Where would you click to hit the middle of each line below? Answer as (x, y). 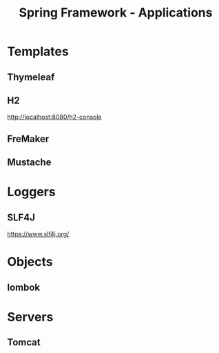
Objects (30, 262)
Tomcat (24, 342)
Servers (30, 317)
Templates (38, 51)
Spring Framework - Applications (116, 13)
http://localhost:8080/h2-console (54, 117)
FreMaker (28, 139)
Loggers (32, 192)
